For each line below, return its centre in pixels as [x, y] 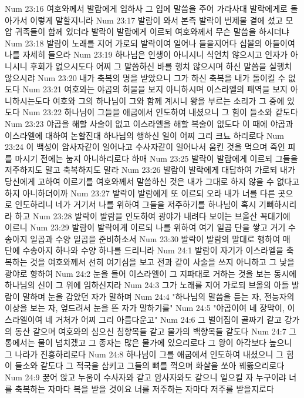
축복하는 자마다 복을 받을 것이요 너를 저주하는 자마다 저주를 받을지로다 [144, 388]
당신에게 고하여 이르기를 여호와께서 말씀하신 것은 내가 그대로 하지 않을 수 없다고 [152, 181]
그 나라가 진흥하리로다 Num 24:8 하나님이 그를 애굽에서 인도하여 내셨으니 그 [144, 354]
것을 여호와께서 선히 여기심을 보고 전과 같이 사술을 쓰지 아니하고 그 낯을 [162, 262]
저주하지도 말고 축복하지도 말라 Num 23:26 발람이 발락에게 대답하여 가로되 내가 [150, 170]
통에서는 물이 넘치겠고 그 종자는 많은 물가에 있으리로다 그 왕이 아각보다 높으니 [148, 342]
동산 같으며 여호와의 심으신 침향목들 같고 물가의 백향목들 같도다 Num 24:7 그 [156, 331]
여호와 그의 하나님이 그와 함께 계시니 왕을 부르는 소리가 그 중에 [168, 100]
